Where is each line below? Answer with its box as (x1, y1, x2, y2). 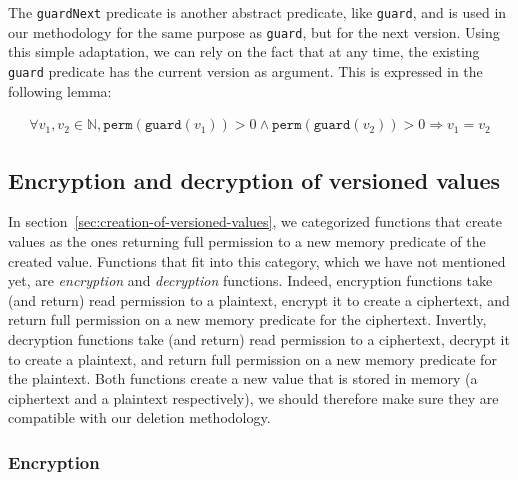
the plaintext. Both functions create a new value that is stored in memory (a (8, 368, 478, 389)
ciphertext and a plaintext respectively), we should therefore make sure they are (8, 387, 499, 408)
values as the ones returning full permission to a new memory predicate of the (8, 230, 486, 251)
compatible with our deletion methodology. (8, 407, 271, 428)
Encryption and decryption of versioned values (8, 164, 501, 195)
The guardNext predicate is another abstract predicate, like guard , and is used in (8, 2, 507, 22)
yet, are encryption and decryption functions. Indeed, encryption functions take (8, 270, 493, 291)
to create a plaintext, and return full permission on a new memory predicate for (8, 348, 497, 369)
